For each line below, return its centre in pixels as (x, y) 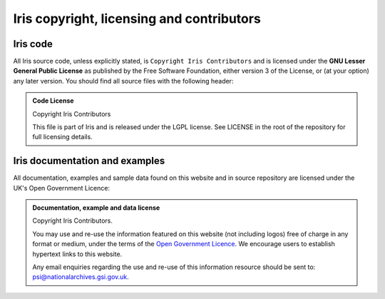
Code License (53, 101)
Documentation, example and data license (96, 208)
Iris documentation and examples (89, 161)
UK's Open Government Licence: (62, 188)
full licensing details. (62, 137)
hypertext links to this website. (77, 254)
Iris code (33, 44)
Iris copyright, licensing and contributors (137, 19)
